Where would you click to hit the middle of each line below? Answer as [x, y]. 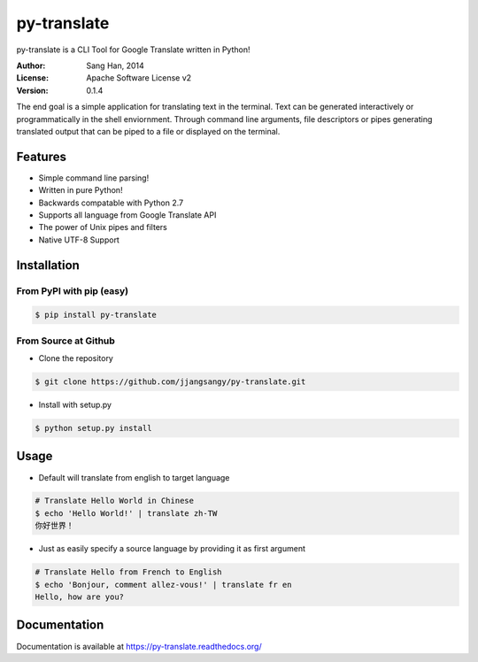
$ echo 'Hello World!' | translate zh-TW [126, 513]
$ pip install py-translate [96, 315]
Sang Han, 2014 [116, 65]
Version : [32, 90]
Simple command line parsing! [94, 178]
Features [41, 156]
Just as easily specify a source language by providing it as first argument [172, 549]
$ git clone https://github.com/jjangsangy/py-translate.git [170, 382]
